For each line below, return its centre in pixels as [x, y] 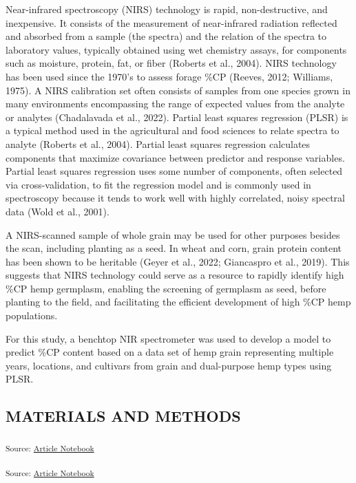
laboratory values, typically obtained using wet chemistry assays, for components [176, 49]
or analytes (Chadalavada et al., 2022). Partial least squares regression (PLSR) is [177, 117]
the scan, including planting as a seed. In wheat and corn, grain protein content [174, 248]
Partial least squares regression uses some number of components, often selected [174, 171]
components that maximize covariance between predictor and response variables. [175, 157]
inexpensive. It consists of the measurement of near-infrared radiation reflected [171, 22]
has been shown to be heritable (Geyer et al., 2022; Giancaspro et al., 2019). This [178, 261]
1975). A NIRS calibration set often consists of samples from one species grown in [178, 90]
